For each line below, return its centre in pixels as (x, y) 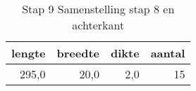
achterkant (98, 25)
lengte (29, 53)
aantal (168, 53)
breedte (78, 53)
